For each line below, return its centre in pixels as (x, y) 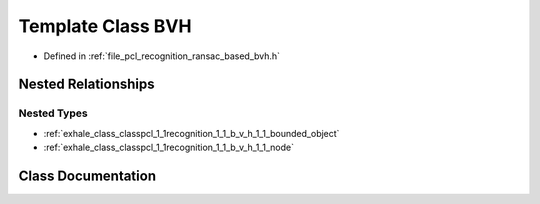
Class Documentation (87, 175)
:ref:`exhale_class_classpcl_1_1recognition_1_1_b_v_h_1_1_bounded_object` (191, 133)
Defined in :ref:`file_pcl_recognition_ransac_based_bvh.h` (161, 56)
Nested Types (53, 113)
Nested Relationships (86, 84)
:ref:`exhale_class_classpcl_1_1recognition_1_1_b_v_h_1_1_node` (169, 147)
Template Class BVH (105, 26)
